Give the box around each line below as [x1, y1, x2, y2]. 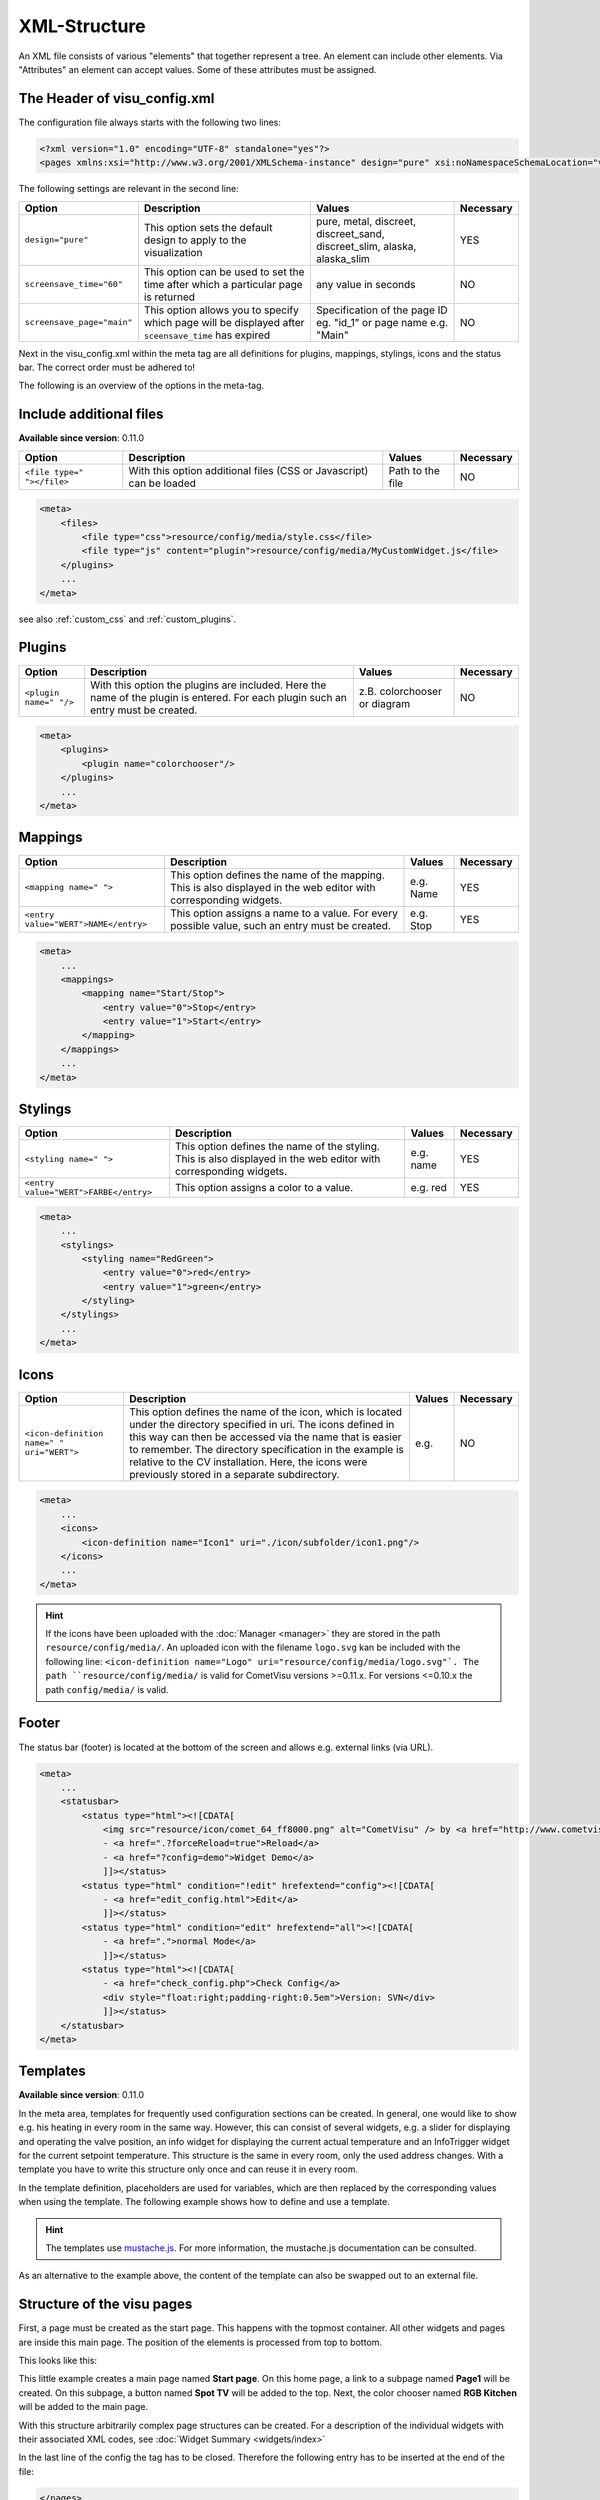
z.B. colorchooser [358, 684, 442, 698]
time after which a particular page [143, 277, 304, 291]
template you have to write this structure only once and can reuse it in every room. [18, 2163, 359, 2175]
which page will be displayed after [143, 315, 305, 329]
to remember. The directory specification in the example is [128, 1442, 404, 1456]
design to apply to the [143, 233, 247, 247]
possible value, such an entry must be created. [170, 918, 392, 932]
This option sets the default [143, 220, 273, 234]
